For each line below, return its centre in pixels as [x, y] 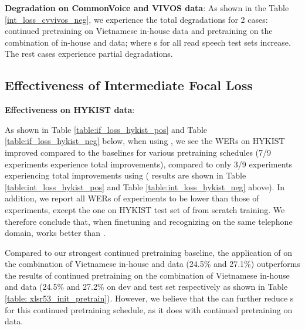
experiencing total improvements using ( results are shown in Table [126, 175]
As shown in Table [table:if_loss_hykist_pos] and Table [106, 129]
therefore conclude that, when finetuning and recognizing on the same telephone [149, 221]
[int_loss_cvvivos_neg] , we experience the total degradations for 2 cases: [136, 19]
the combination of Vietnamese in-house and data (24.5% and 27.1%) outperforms [152, 264]
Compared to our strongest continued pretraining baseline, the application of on [149, 252]
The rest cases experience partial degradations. [89, 54]
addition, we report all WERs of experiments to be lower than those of [132, 198]
